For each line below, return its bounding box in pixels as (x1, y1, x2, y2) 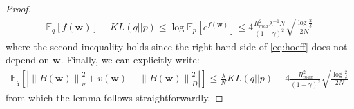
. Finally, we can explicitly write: (60, 52, 200, 67)
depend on (6, 52, 50, 67)
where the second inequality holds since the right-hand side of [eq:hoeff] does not (6, 39, 348, 53)
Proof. (6, 1, 31, 15)
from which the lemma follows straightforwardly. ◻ (6, 90, 223, 105)
